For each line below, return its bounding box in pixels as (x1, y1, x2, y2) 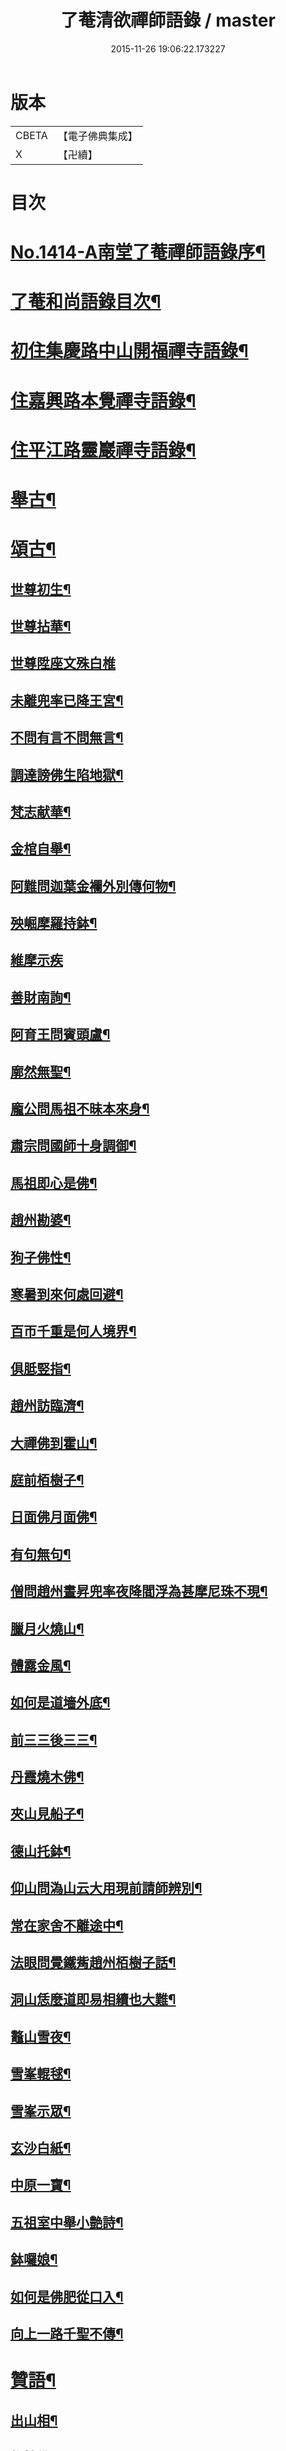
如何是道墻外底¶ (10, 1694, 111, 1711)
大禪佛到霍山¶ (10, 1434, 98, 1451)
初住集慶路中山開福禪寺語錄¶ (10, 340, 249, 363)
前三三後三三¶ (10, 1731, 98, 1748)
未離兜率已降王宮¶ (10, 692, 124, 709)
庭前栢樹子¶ (10, 1471, 85, 1488)
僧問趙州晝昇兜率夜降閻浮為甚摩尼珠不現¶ (10, 1583, 268, 1600)
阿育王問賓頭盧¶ (10, 1026, 111, 1043)
